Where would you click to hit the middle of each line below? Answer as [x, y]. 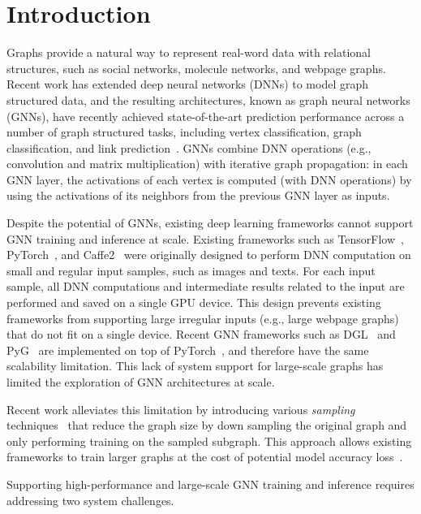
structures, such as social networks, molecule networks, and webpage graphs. [196, 68]
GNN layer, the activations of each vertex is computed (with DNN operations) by [209, 179]
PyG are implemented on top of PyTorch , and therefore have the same [188, 350]
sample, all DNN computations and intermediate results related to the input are [206, 286]
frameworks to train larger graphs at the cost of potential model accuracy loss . [205, 457]
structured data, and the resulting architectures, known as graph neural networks [208, 99]
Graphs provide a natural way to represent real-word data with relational [189, 52]
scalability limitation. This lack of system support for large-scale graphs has [195, 366]
